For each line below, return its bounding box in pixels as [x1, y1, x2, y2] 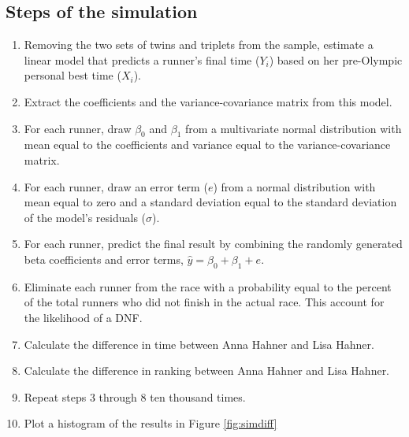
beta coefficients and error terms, [24, 250, 184, 267]
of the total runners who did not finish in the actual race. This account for [24, 294, 385, 310]
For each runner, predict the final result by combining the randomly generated [24, 235, 403, 252]
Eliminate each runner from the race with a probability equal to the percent [24, 278, 392, 294]
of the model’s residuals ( [24, 209, 147, 225]
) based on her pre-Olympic [269, 51, 403, 68]
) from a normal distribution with [213, 178, 376, 194]
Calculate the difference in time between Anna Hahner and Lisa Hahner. [24, 335, 374, 352]
